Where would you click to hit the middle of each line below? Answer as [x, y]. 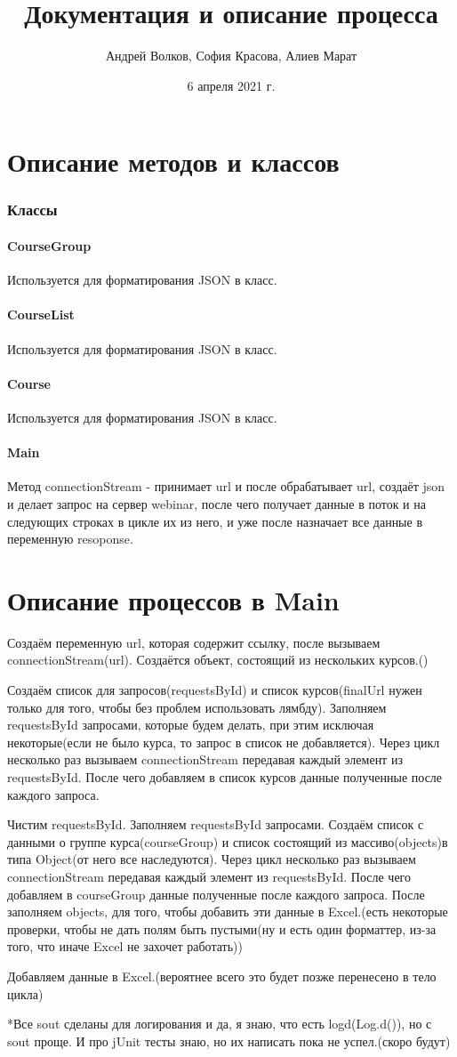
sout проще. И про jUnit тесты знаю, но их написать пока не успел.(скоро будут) [229, 1041]
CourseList [41, 315]
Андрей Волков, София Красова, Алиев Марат [231, 56]
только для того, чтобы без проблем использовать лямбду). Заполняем [197, 707]
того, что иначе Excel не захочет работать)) [125, 946]
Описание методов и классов [173, 161]
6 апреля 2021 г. [231, 85]
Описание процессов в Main [173, 599]
